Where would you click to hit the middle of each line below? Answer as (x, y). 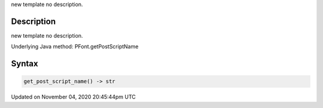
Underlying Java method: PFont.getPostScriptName (75, 47)
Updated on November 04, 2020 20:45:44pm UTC (73, 97)
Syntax (25, 64)
